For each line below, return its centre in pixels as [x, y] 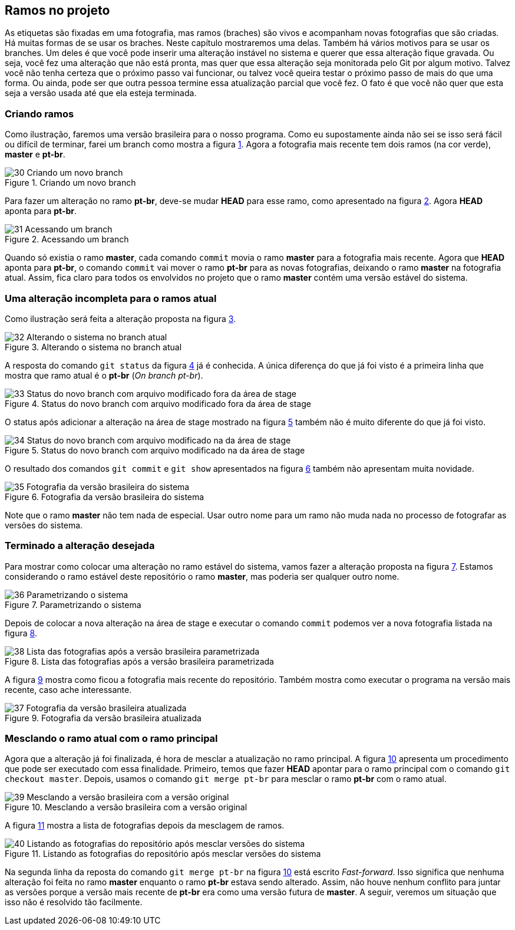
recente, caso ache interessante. [68, 689]
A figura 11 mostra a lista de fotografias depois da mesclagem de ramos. [145, 826]
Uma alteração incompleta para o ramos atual [111, 298]
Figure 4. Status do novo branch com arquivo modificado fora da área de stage [158, 403]
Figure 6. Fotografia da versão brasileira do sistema [105, 497]
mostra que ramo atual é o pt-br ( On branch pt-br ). [104, 375]
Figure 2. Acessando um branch [67, 239]
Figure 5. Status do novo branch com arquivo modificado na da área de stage [155, 450]
